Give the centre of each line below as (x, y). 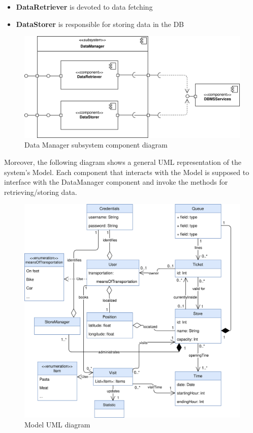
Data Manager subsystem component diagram (96, 145)
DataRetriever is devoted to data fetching (84, 7)
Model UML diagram (57, 425)
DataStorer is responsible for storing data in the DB (100, 24)
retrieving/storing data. (41, 192)
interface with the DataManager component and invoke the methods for (116, 182)
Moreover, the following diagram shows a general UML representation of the (123, 162)
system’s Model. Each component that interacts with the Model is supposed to (127, 172)
